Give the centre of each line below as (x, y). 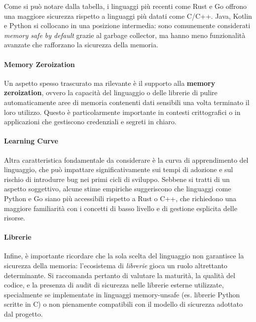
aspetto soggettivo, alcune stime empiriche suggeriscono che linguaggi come (118, 189)
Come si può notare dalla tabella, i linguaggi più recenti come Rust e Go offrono (126, 6)
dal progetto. (23, 314)
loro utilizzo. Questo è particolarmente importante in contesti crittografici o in (122, 112)
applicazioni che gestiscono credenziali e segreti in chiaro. (90, 122)
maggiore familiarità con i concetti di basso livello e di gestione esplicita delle (121, 208)
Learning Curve (31, 141)
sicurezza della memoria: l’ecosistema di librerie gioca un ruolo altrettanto (116, 266)
